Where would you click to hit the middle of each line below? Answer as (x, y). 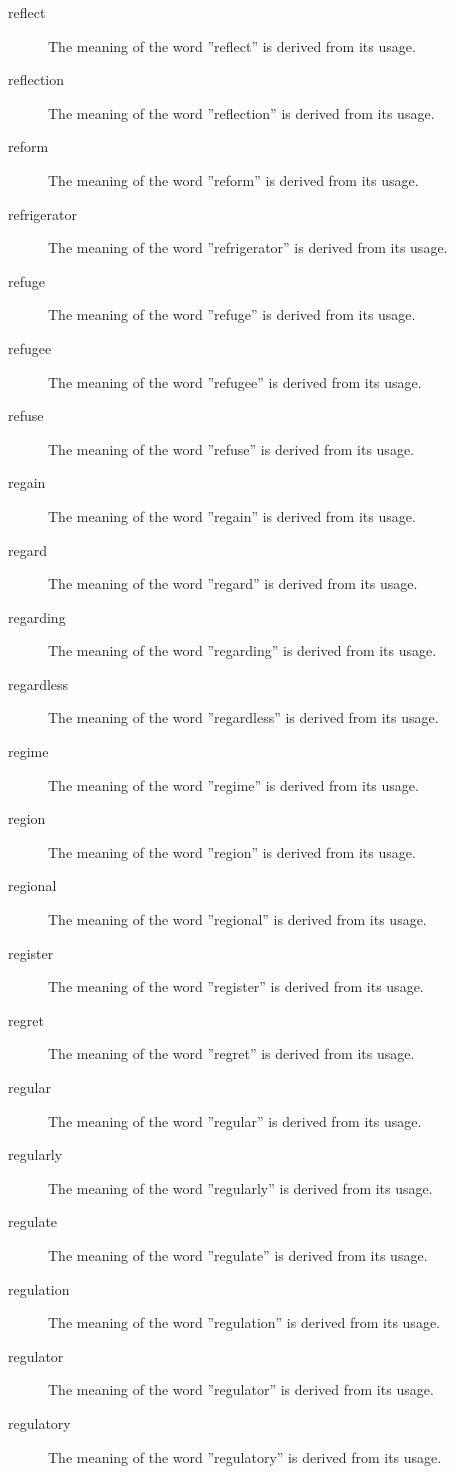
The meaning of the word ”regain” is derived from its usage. (232, 515)
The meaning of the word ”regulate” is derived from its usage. (238, 1254)
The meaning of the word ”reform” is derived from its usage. (233, 179)
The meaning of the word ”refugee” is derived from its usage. (235, 381)
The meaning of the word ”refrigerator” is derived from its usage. (248, 247)
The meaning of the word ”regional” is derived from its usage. (237, 919)
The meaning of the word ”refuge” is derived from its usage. (232, 314)
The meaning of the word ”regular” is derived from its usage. (235, 1120)
